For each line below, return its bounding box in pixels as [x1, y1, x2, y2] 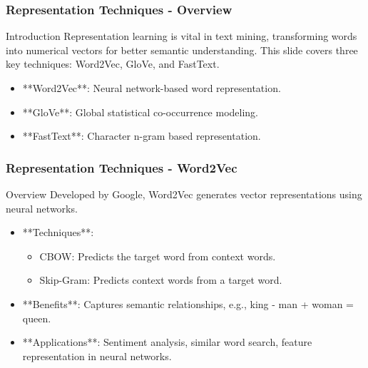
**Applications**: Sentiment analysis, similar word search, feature [22, 334, 312, 349]
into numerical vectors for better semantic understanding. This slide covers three [6, 42, 358, 57]
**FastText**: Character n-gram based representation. [22, 128, 261, 143]
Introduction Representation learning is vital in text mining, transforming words [6, 29, 357, 44]
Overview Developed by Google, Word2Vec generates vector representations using [6, 187, 362, 201]
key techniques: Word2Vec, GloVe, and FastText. [6, 56, 220, 71]
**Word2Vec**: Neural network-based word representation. [22, 81, 281, 95]
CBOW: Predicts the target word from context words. [39, 248, 276, 263]
